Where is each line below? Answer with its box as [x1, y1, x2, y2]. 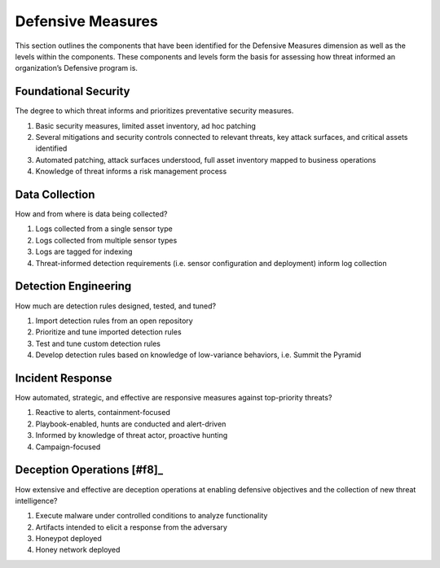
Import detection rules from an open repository [35, 316, 193, 326]
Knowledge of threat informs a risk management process [35, 167, 227, 177]
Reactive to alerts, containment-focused [35, 408, 170, 417]
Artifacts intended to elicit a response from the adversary [35, 522, 228, 532]
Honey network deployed [35, 545, 121, 555]
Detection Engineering [15, 279, 132, 293]
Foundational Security [15, 85, 130, 98]
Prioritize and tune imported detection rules [35, 327, 183, 337]
